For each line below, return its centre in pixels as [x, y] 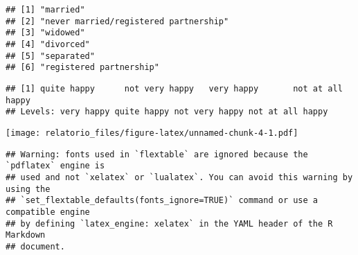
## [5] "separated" [50, 56]
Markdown [26, 235]
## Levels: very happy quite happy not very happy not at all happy [167, 112]
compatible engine [48, 212]
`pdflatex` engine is [55, 166]
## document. [35, 246]
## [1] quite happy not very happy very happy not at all [174, 88]
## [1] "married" [45, 10]
